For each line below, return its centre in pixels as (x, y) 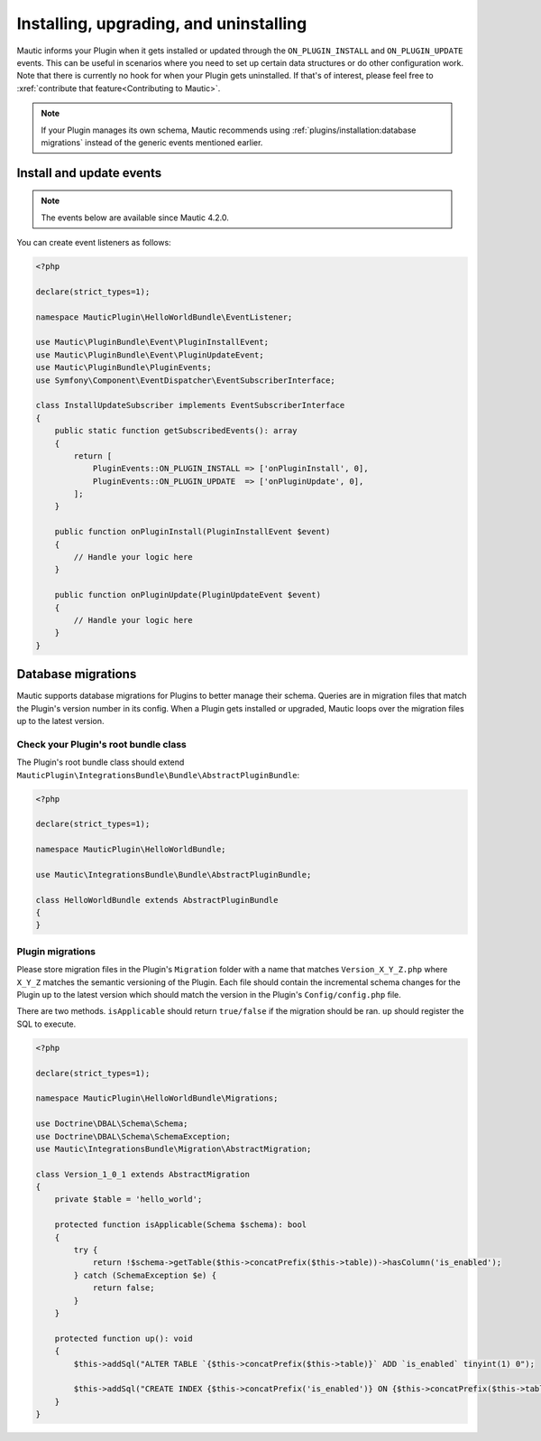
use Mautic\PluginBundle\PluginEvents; (124, 367)
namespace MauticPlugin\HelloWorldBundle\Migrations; (157, 1098)
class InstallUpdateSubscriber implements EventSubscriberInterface (190, 405)
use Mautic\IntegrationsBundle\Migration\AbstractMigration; (174, 1148)
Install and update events (89, 173)
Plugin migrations (56, 951)
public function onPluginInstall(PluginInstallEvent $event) (193, 532)
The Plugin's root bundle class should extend (101, 762)
